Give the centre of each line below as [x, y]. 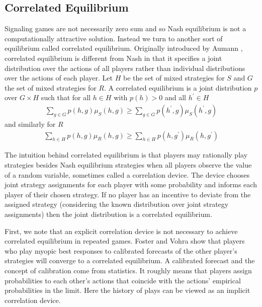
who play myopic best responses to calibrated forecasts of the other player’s [121, 250]
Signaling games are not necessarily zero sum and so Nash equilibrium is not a [125, 28]
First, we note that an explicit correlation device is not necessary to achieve [121, 231]
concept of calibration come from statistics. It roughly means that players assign [128, 270]
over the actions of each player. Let [59, 78]
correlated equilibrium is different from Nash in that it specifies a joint [113, 58]
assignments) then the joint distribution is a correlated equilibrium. [108, 214]
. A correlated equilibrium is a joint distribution [178, 87]
